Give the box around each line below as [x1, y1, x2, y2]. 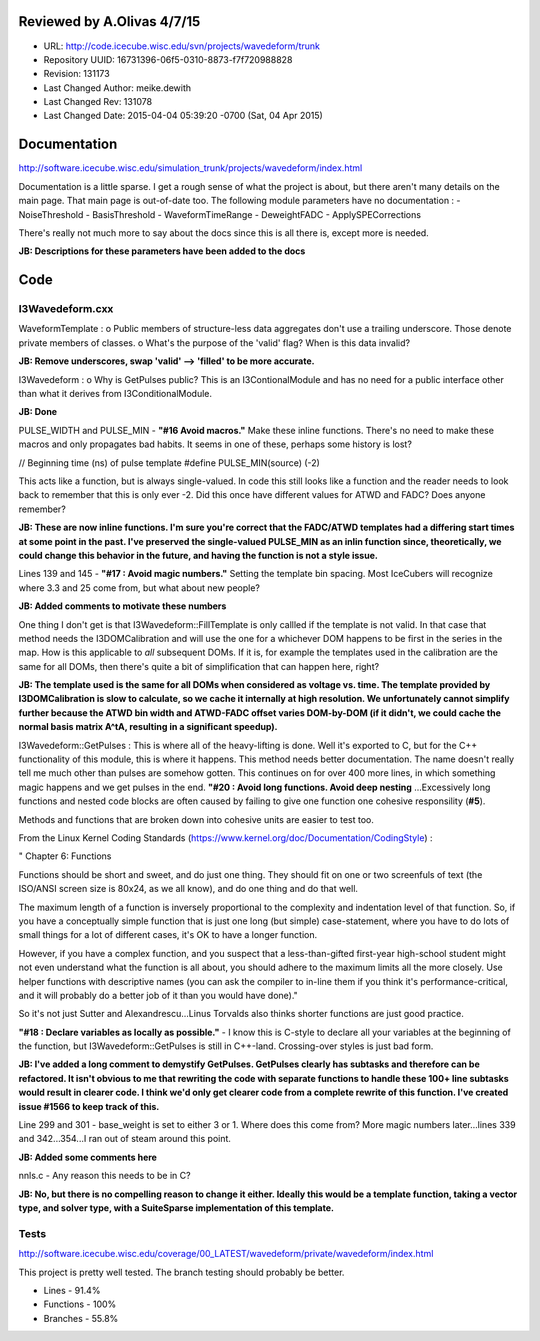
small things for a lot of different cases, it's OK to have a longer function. [18, 929, 318, 941]
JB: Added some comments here [18, 1151, 157, 1163]
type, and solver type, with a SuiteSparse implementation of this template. [18, 1201, 335, 1214]
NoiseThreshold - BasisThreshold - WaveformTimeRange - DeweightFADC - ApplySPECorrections [18, 208, 422, 220]
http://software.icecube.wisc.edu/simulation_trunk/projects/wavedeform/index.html [18, 162, 363, 174]
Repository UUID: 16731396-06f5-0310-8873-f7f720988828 [43, 53, 293, 65]
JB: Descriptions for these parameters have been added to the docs [18, 245, 306, 257]
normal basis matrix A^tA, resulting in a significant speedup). [18, 721, 279, 733]
